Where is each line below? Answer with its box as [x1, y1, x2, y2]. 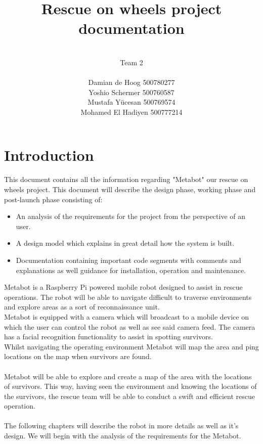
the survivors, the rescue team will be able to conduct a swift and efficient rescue [4, 390, 255, 401]
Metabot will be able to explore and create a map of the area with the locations [4, 371, 252, 381]
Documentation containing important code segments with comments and [16, 254, 241, 265]
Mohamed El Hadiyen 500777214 [80, 106, 183, 117]
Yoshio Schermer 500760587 [89, 86, 174, 97]
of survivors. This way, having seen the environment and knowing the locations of [4, 381, 257, 391]
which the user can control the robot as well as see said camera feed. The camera [4, 321, 255, 332]
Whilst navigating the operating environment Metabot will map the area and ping [4, 341, 259, 351]
